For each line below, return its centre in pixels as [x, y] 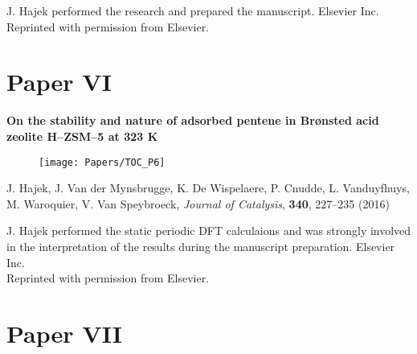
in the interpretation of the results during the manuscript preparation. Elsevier [201, 246]
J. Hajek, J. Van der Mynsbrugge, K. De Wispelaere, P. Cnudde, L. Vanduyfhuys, [208, 188]
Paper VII [64, 333]
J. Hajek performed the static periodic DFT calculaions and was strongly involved [209, 231]
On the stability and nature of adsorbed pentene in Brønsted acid [193, 120]
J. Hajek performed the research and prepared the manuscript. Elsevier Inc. [193, 10]
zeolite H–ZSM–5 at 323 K [82, 136]
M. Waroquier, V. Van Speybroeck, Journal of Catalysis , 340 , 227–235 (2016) [198, 203]
